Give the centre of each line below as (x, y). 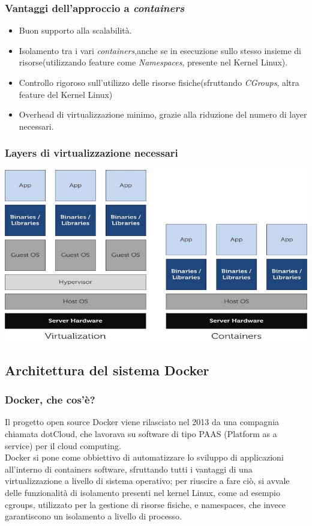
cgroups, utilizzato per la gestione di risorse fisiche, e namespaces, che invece (145, 504)
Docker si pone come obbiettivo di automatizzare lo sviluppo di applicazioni (144, 457)
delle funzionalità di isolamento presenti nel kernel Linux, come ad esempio (142, 493)
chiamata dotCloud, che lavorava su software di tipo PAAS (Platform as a (141, 434)
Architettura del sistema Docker (107, 370)
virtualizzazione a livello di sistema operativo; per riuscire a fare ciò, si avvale (147, 481)
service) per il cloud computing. (63, 445)
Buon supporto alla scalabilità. (75, 30)
